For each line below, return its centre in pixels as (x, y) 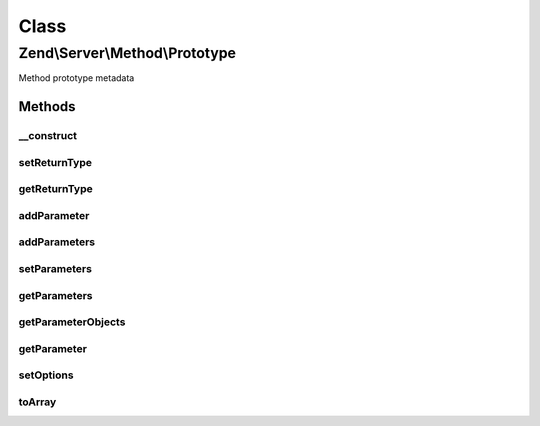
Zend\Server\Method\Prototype (127, 53)
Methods (47, 106)
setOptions (46, 375)
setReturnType (55, 162)
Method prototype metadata (76, 78)
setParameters (55, 268)
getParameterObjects (72, 322)
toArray (37, 402)
